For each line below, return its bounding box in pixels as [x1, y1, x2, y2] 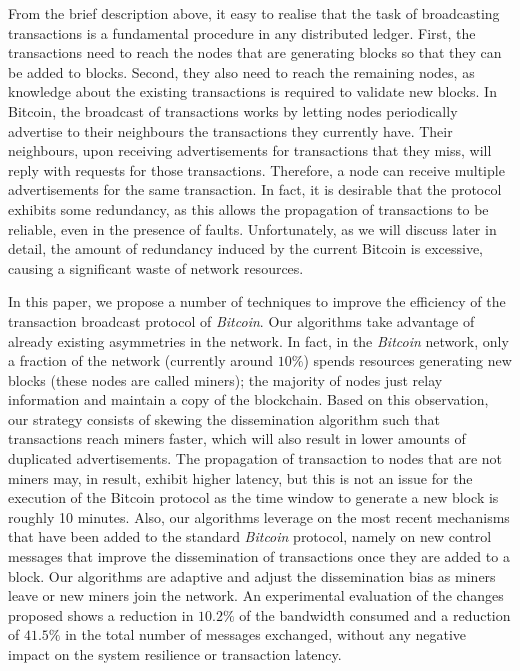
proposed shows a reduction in [8, 604, 194, 625]
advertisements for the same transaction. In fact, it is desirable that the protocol [8, 179, 502, 200]
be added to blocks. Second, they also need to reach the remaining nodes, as [8, 61, 475, 82]
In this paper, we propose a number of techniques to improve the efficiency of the [8, 291, 506, 312]
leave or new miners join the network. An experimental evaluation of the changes [8, 585, 504, 606]
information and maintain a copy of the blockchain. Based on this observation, [8, 389, 489, 410]
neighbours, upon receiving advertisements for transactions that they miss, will [8, 140, 492, 161]
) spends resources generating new [303, 350, 512, 371]
